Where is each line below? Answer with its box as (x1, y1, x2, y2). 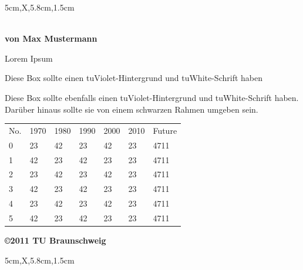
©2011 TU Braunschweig (5, 234, 106, 247)
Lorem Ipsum (5, 52, 53, 64)
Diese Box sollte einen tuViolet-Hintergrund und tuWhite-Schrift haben (5, 72, 262, 84)
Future (153, 124, 177, 136)
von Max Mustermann (5, 32, 97, 45)
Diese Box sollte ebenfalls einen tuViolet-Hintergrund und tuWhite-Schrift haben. (5, 91, 299, 103)
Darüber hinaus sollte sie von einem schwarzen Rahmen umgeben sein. (5, 103, 258, 115)
